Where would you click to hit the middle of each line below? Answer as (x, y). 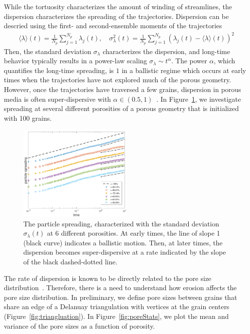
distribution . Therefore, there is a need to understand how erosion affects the (120, 288)
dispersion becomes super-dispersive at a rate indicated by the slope (125, 252)
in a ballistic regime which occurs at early (184, 70)
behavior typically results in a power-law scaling (76, 61)
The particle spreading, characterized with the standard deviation (121, 223)
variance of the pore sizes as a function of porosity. (80, 325)
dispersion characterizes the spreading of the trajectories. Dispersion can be (116, 16)
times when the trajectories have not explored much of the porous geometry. (118, 80)
